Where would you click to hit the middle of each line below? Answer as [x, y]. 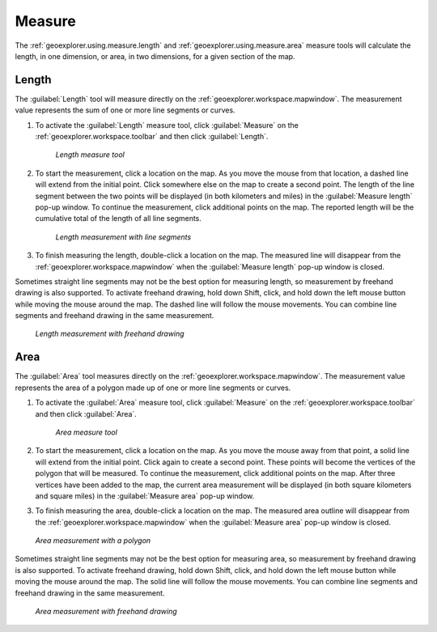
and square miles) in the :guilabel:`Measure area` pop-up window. [145, 496]
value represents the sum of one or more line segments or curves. [125, 110]
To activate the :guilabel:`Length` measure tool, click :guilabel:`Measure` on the [167, 125]
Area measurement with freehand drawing [106, 612]
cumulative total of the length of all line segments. [119, 218]
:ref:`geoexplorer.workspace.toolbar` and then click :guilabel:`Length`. [152, 137]
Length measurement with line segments [123, 237]
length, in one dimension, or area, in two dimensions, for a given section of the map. [155, 56]
